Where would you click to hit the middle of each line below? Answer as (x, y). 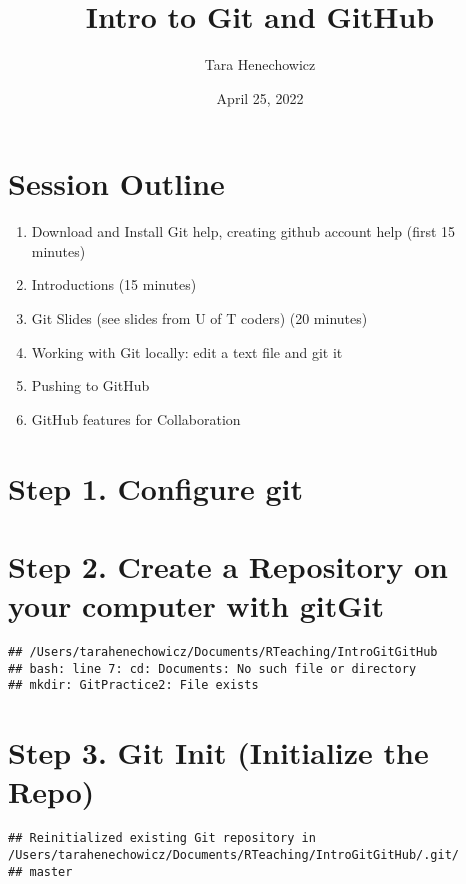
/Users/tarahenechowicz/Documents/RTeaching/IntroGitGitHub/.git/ (234, 855)
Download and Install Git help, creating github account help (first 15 (243, 231)
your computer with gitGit (196, 605)
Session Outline (116, 183)
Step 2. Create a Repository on (228, 565)
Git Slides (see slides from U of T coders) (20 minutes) (199, 318)
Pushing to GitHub (90, 385)
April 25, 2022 (260, 97)
